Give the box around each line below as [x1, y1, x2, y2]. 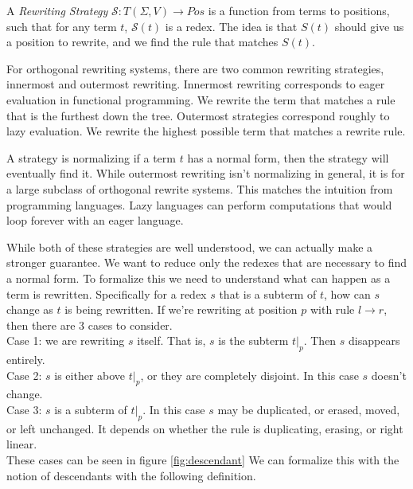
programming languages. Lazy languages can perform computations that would [6, 196, 392, 213]
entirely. [6, 351, 45, 368]
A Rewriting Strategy [6, 2, 108, 18]
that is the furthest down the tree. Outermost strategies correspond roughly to [6, 107, 390, 123]
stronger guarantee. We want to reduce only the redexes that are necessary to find [6, 254, 407, 271]
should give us [334, 18, 404, 34]
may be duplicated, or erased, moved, [217, 401, 400, 418]
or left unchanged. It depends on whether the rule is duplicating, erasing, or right [6, 420, 403, 436]
